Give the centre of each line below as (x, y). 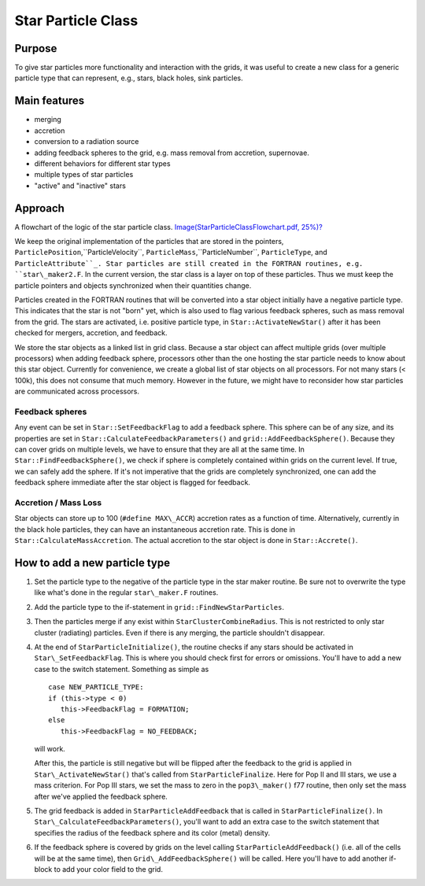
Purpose (36, 48)
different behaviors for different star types (102, 163)
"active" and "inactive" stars (80, 186)
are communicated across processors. (77, 391)
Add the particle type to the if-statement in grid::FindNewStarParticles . (159, 607)
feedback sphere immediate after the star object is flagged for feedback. (133, 482)
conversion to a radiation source (87, 142)
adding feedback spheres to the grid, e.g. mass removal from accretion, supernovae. (172, 153)
